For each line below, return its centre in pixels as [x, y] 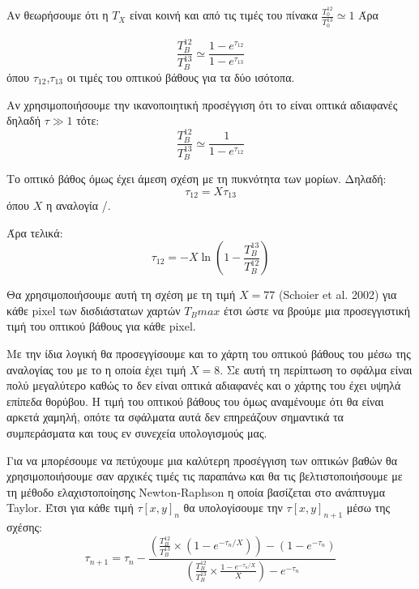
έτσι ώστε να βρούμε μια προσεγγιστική [317, 310]
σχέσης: [24, 527]
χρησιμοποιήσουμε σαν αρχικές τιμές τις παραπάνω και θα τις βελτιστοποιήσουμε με [205, 476]
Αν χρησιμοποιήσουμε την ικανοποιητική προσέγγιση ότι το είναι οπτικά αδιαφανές [202, 104]
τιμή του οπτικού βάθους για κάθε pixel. [101, 326]
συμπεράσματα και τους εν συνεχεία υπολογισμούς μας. [137, 433]
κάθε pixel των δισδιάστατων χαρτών [94, 310]
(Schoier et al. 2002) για [338, 294]
